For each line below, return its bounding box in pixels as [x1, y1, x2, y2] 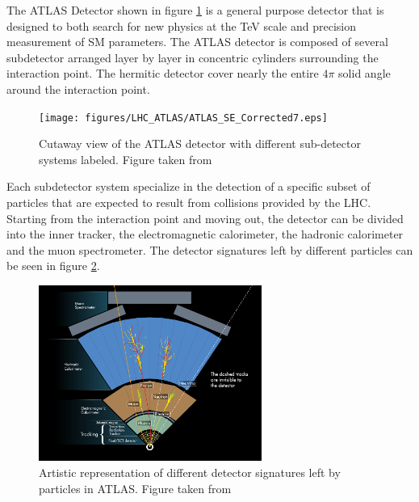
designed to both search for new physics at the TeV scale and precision [6, 17, 356, 34]
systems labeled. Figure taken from [39, 150, 212, 167]
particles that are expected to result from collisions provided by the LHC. [6, 194, 371, 210]
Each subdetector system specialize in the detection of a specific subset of [6, 178, 371, 195]
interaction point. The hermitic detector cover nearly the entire [6, 65, 319, 82]
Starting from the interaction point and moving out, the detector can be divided [6, 209, 404, 226]
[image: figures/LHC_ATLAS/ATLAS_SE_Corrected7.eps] [39, 112, 328, 124]
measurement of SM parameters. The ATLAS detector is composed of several [6, 33, 388, 50]
